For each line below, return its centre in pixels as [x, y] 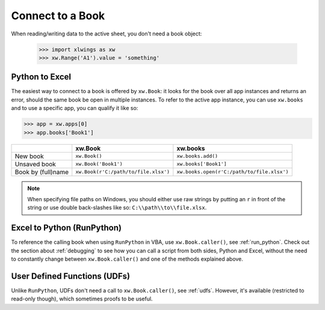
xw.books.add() [197, 156]
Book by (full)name [42, 172]
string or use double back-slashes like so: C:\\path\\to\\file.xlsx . [117, 208]
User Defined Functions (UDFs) [71, 276]
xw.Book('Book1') [99, 164]
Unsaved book [36, 164]
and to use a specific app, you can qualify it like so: [75, 108]
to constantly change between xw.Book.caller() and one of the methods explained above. [127, 259]
